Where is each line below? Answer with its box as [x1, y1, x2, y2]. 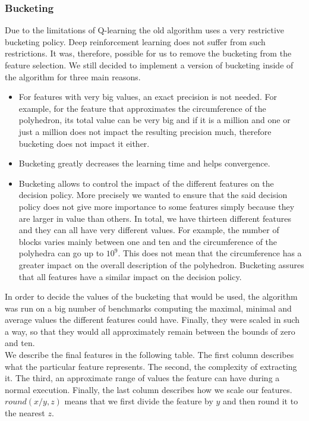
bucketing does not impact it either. [18, 137, 150, 149]
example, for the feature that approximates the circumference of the [18, 102, 266, 114]
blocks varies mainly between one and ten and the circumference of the [18, 235, 278, 247]
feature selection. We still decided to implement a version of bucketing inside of [5, 59, 294, 71]
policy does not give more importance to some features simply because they [18, 200, 295, 212]
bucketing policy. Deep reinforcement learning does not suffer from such [5, 35, 266, 48]
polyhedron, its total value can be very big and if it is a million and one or [18, 114, 291, 126]
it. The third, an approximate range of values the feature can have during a [5, 372, 280, 384]
